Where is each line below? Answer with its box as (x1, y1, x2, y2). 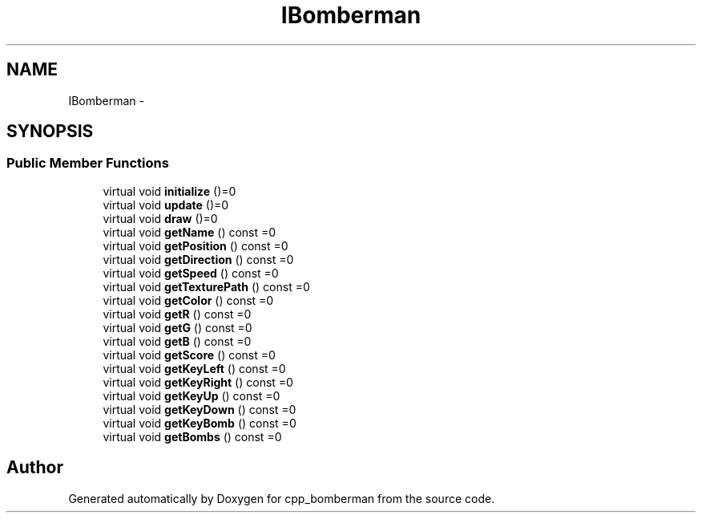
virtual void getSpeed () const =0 (103, 266, 279, 280)
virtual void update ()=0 (103, 197, 229, 212)
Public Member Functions (6, 155, 169, 172)
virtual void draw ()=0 (103, 211, 218, 225)
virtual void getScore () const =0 (103, 347, 276, 362)
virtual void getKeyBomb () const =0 (103, 416, 297, 430)
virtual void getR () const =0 (103, 306, 252, 321)
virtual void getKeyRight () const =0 (103, 375, 293, 389)
